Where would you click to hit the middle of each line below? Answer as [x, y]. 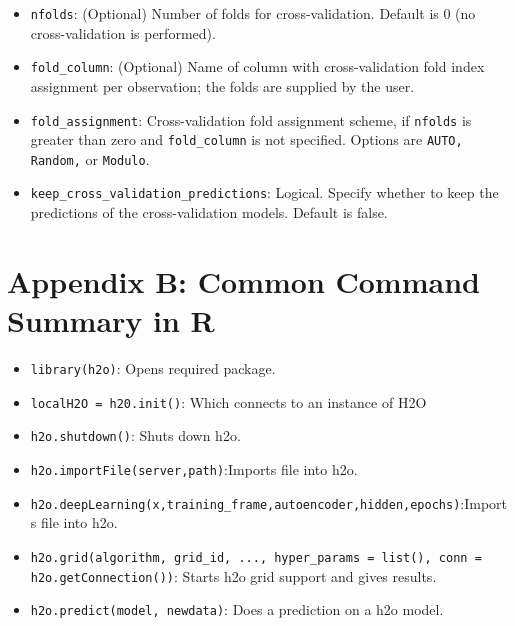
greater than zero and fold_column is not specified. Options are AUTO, [246, 139]
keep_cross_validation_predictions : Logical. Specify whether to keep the [264, 192]
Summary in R [111, 320]
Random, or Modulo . [90, 158]
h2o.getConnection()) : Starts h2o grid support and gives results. [233, 575]
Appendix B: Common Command [243, 280]
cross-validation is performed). [123, 32]
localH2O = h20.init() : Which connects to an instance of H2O [228, 401]
